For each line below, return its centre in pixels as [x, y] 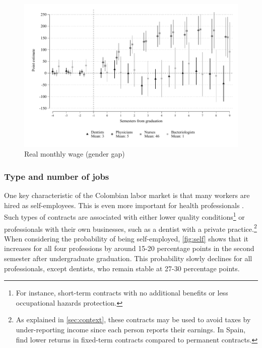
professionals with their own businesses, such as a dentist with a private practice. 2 [130, 228]
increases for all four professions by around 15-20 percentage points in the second [129, 248]
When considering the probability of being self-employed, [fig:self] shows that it [126, 238]
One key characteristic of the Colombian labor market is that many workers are [127, 195]
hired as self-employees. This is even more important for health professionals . [124, 205]
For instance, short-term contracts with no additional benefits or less [122, 293]
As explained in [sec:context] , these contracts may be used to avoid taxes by [133, 319]
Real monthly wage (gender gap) [75, 154]
